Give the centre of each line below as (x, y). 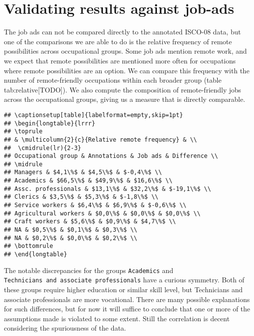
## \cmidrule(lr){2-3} (43, 148)
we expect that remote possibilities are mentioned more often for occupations (120, 60)
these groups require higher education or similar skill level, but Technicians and (123, 289)
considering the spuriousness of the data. (65, 328)
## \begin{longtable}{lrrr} (50, 123)
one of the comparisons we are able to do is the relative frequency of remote (118, 41)
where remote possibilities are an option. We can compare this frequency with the (127, 70)
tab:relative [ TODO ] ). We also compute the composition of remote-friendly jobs (123, 89)
